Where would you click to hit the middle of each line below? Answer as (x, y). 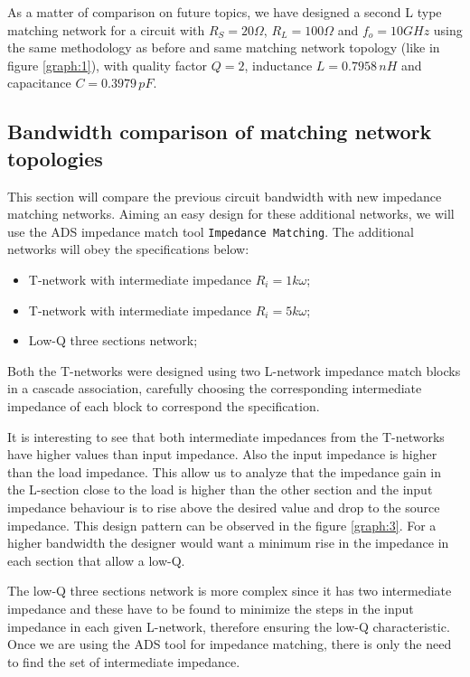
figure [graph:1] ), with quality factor (108, 65)
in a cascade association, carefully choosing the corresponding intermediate (215, 388)
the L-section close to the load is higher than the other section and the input (220, 489)
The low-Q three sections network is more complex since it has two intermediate (230, 591)
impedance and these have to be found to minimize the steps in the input (211, 608)
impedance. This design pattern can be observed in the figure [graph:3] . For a (222, 525)
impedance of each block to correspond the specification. (164, 405)
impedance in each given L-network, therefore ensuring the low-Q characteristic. (229, 626)
